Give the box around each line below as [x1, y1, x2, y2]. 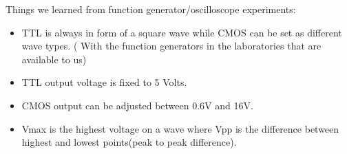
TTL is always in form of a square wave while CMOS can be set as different [21, 25, 342, 39]
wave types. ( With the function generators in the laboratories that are [21, 38, 322, 53]
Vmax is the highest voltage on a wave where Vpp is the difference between [21, 121, 339, 135]
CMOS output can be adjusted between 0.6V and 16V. [21, 98, 253, 112]
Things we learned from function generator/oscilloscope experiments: [6, 2, 296, 16]
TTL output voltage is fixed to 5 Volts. [21, 75, 187, 89]
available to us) [21, 52, 87, 66]
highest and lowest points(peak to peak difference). [21, 135, 237, 149]
